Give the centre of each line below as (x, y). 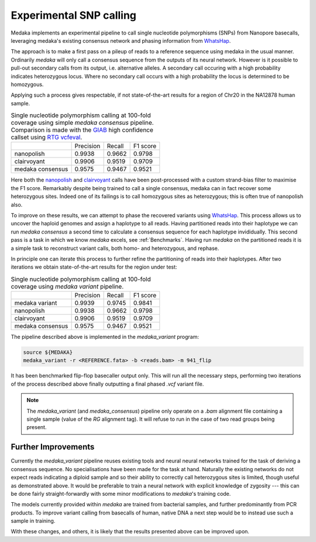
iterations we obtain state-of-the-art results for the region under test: (94, 267)
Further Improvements (53, 447)
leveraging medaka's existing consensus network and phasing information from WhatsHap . (121, 40)
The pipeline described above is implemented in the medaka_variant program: (105, 337)
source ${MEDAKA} (48, 352)
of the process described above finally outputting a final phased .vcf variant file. (107, 384)
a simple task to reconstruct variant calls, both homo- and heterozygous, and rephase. (115, 248)
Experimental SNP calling (74, 15)
